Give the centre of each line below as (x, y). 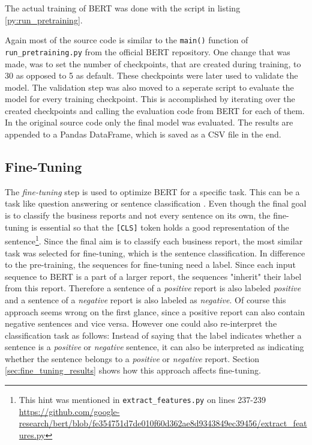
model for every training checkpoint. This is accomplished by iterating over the (150, 99)
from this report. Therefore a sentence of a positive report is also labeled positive (153, 288)
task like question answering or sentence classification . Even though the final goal (156, 203)
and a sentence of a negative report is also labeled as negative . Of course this (145, 299)
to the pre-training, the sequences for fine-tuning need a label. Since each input (150, 265)
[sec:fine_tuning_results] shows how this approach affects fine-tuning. (133, 370)
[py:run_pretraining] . (44, 20)
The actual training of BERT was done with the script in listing (123, 8)
